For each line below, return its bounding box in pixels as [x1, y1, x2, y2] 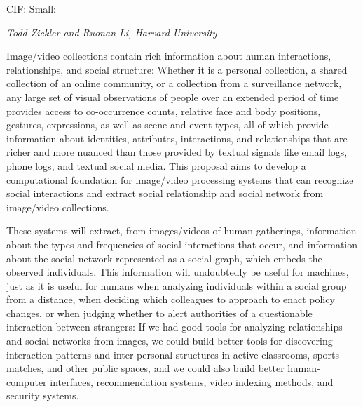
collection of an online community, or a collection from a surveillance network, [6, 76, 342, 91]
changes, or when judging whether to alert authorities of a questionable [6, 305, 313, 320]
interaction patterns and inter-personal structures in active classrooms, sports [6, 347, 340, 361]
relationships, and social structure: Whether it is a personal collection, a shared [6, 62, 348, 76]
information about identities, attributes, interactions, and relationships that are [6, 131, 348, 145]
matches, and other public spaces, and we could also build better [6, 361, 285, 375]
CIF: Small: [6, 1, 56, 15]
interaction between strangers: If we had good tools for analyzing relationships [6, 319, 343, 334]
